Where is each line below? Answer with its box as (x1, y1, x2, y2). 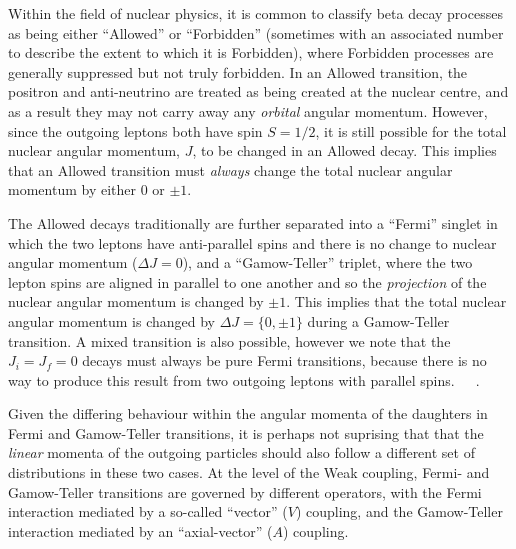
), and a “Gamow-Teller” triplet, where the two (182, 252, 473, 273)
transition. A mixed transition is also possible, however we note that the (8, 330, 451, 351)
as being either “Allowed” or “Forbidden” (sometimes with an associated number (8, 22, 504, 43)
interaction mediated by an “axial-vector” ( (8, 520, 273, 541)
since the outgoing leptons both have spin (8, 120, 263, 141)
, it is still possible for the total (315, 120, 507, 141)
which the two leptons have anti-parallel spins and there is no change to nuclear (8, 232, 497, 253)
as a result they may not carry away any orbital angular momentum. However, (8, 100, 488, 121)
